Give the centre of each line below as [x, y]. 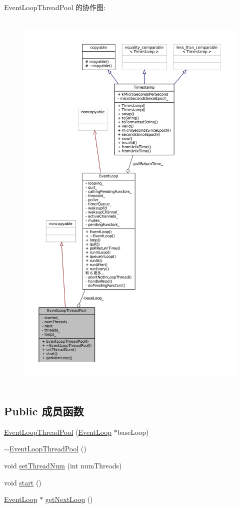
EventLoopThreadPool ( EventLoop [58, 432]
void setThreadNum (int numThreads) [63, 465]
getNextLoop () [69, 499]
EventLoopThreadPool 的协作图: [55, 7]
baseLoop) [133, 432]
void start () [23, 482]
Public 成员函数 [44, 411]
